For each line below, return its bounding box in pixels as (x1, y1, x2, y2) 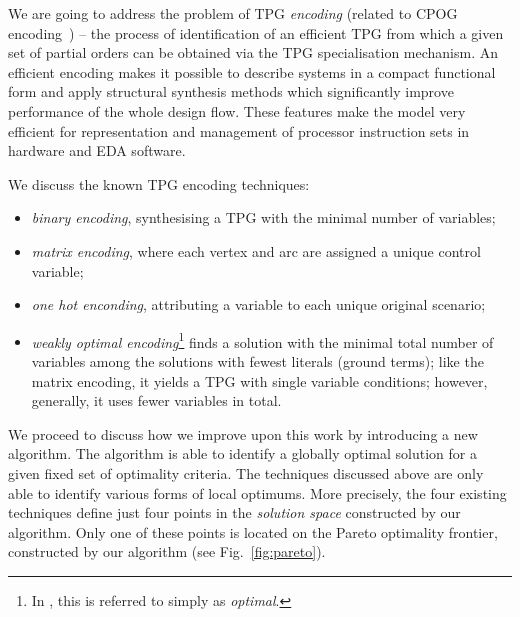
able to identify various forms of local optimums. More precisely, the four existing (8, 482, 507, 503)
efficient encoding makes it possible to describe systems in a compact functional (8, 61, 496, 82)
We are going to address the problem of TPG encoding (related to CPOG (8, 3, 458, 23)
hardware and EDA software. (8, 140, 186, 161)
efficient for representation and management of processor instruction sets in (8, 120, 470, 141)
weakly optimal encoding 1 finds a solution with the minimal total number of (31, 328, 494, 352)
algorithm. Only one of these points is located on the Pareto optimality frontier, (8, 521, 498, 542)
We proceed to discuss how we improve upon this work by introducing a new (8, 423, 478, 444)
